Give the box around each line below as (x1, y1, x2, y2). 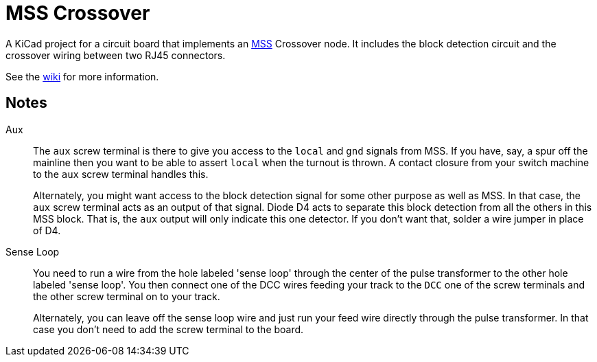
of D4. (33, 224, 61, 236)
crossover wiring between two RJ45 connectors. (5, 49, 226, 61)
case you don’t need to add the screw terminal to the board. (33, 323, 304, 335)
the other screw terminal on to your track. (33, 290, 220, 302)
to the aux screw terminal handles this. (33, 168, 209, 180)
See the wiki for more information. (5, 70, 159, 82)
